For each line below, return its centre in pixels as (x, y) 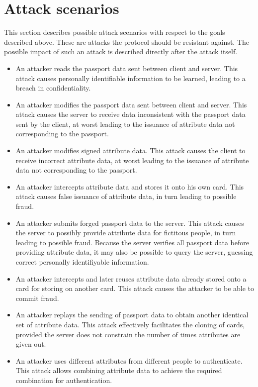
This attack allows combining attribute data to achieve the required (119, 370)
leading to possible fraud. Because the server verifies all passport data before (132, 242)
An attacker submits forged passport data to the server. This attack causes (130, 223)
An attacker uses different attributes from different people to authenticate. (129, 360)
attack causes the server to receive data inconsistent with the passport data (130, 114)
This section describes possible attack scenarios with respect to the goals (115, 32)
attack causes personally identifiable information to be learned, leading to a (130, 78)
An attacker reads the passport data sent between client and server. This (127, 68)
